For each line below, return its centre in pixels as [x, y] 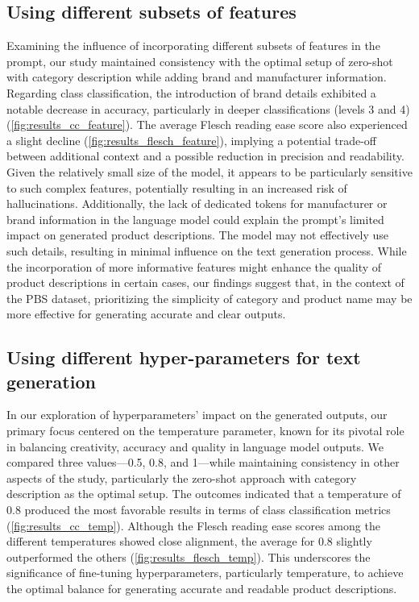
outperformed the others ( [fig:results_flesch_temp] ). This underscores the [189, 556]
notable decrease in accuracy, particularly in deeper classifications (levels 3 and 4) [208, 108]
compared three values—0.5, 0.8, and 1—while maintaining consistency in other [203, 462]
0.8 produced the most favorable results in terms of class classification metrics [199, 510]
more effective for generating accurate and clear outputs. [146, 314]
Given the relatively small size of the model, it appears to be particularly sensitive [209, 171]
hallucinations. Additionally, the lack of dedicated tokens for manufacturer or [197, 203]
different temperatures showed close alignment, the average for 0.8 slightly [189, 541]
